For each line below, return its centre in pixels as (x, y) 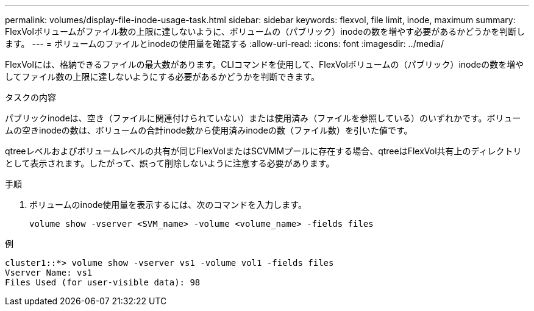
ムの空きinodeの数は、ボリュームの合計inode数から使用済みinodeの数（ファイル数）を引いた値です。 (209, 130)
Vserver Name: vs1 (49, 273)
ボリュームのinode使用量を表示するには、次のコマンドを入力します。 (168, 205)
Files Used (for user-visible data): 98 (103, 282)
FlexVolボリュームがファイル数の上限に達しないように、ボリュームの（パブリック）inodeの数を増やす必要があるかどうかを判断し (265, 31)
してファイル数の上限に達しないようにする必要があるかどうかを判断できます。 (162, 77)
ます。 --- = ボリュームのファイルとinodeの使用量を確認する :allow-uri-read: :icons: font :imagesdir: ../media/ (224, 44)
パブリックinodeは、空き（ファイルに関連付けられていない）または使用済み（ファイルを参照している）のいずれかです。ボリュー (263, 118)
